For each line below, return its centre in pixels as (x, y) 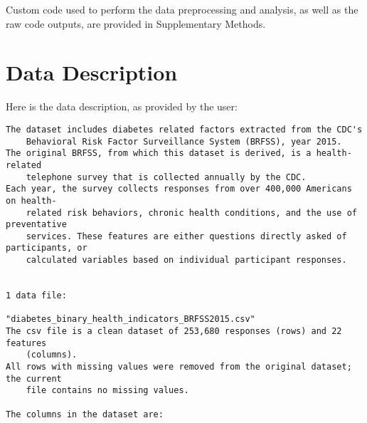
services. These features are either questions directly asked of (186, 236)
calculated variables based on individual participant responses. (186, 260)
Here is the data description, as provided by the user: (122, 106)
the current (34, 378)
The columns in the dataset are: (85, 414)
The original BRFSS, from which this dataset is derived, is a (159, 153)
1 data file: (36, 296)
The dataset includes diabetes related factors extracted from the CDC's (184, 129)
